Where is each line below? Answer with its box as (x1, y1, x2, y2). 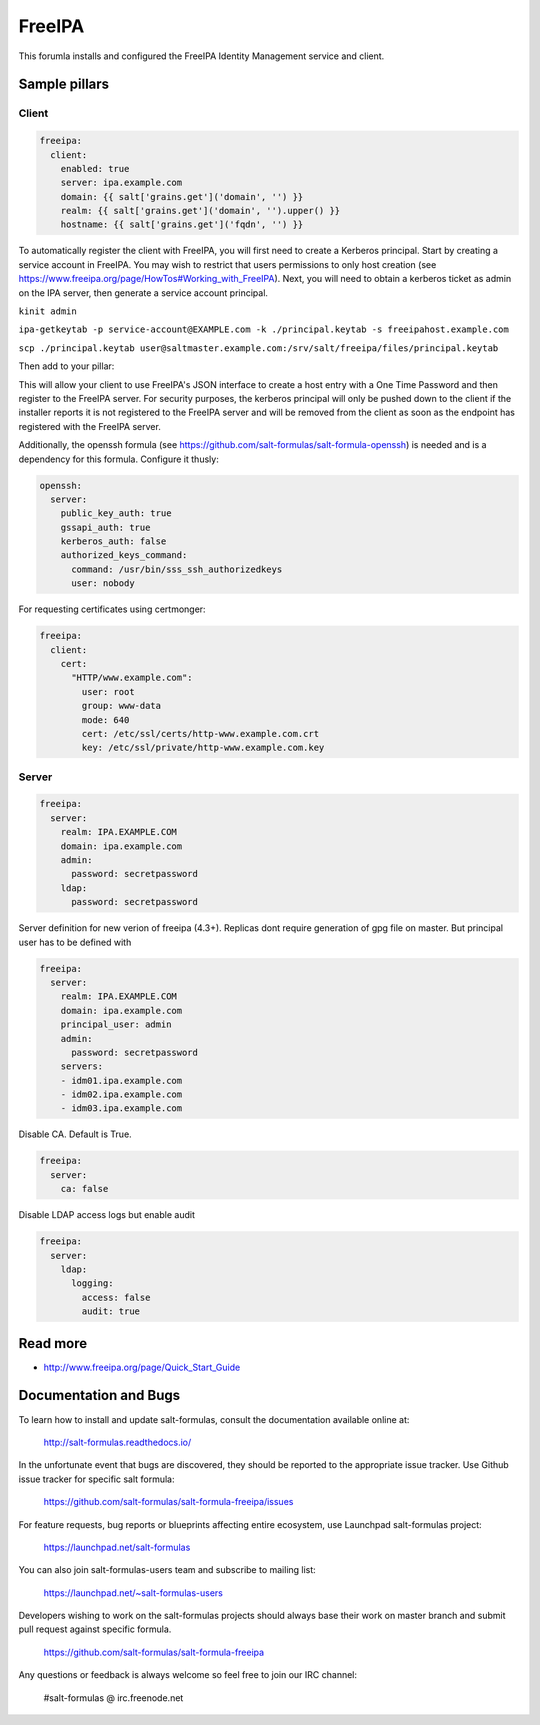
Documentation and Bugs (18, 1387, 180, 1404)
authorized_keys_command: (60, 550, 188, 561)
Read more (18, 1335, 88, 1352)
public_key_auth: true (60, 508, 172, 519)
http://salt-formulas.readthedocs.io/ (43, 1436, 192, 1448)
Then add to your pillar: (18, 360, 115, 372)
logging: (71, 1278, 114, 1289)
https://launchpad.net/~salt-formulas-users (43, 1586, 224, 1599)
